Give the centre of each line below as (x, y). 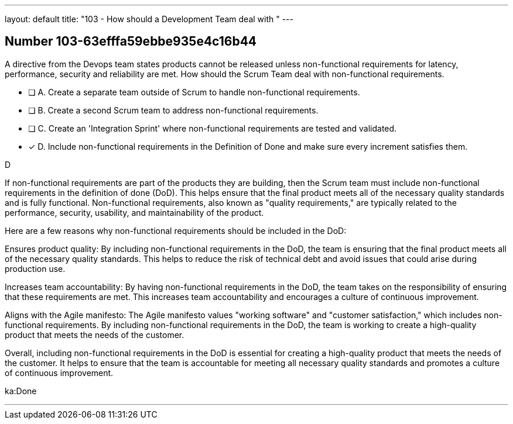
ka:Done (21, 391)
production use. (35, 268)
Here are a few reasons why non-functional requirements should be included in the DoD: (176, 230)
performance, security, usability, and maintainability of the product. (134, 212)
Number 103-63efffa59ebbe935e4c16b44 (131, 42)
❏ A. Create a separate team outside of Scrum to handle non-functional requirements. (194, 92)
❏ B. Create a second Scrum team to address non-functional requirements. (173, 110)
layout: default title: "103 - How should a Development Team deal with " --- (149, 19)
